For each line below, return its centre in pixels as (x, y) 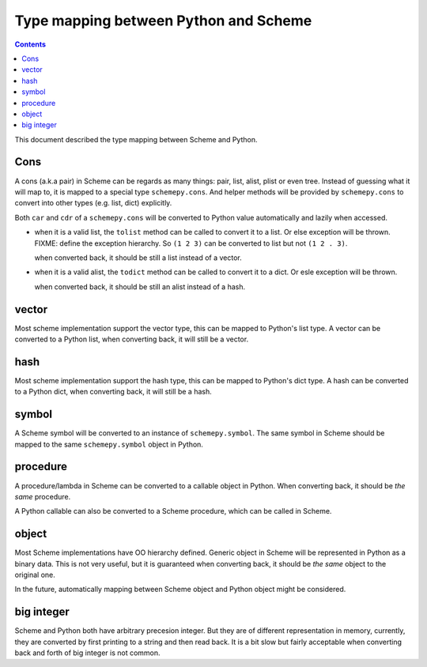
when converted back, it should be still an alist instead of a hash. (140, 286)
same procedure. (43, 496)
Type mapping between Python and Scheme (163, 21)
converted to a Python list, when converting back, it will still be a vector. (132, 339)
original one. (35, 575)
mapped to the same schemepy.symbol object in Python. (109, 444)
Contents (30, 44)
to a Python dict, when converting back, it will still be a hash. (113, 392)
